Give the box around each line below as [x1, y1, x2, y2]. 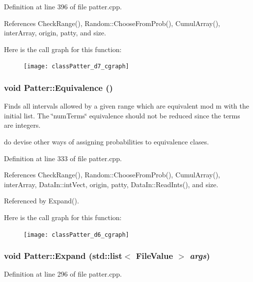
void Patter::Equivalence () [4, 81, 113, 93]
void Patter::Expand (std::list [4, 250, 122, 262]
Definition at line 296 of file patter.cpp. [4, 269, 122, 279]
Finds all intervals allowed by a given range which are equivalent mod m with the [4, 101, 249, 111]
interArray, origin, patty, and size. [4, 28, 106, 38]
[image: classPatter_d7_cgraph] [24, 63, 129, 70]
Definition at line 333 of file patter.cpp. [4, 153, 122, 163]
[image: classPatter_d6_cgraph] [24, 231, 129, 238]
